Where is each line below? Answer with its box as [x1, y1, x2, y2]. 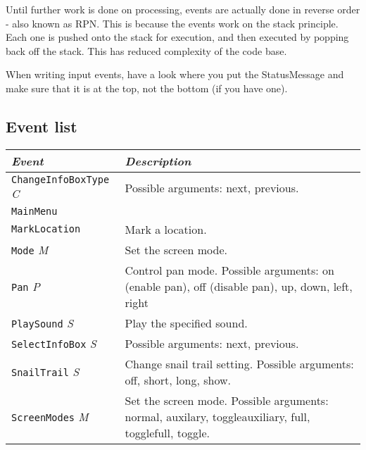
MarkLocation [11, 223, 81, 235]
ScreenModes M [11, 408, 89, 425]
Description [125, 152, 191, 169]
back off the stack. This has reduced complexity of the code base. [6, 43, 287, 58]
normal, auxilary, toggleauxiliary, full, [125, 408, 310, 425]
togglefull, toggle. [125, 424, 210, 441]
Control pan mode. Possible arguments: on [125, 261, 335, 278]
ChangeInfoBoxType [11, 173, 110, 185]
